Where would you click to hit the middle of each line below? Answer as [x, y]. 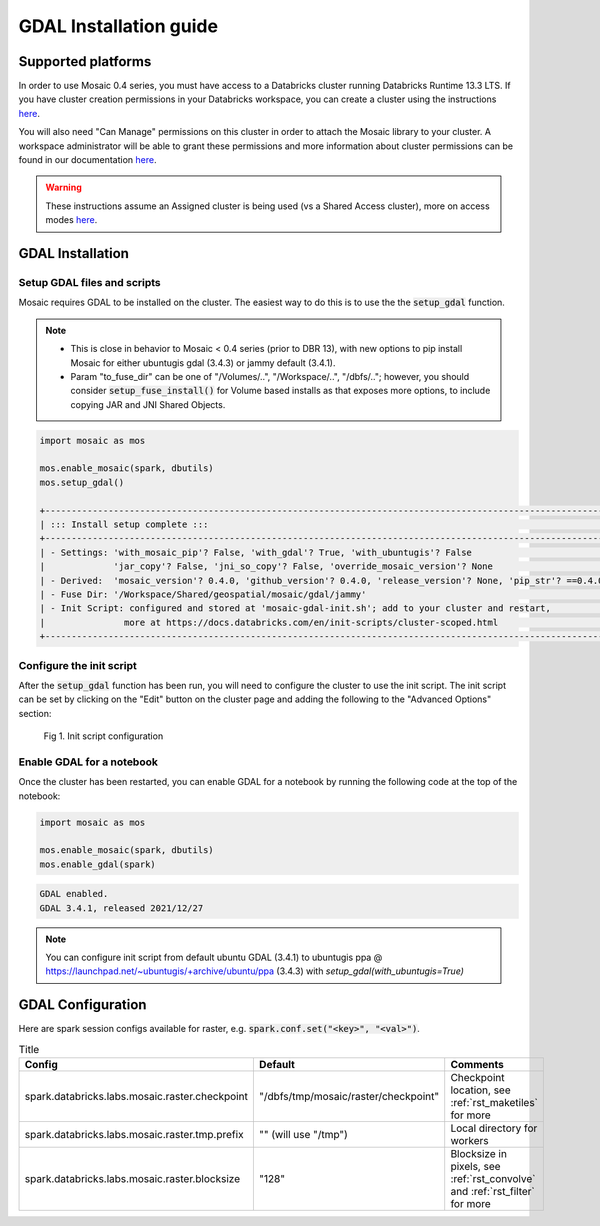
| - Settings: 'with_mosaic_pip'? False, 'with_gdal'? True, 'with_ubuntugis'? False [255, 552]
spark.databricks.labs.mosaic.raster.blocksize [132, 1179]
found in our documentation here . [87, 160]
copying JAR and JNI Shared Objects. [148, 404]
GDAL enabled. [74, 894]
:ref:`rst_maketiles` [494, 1103]
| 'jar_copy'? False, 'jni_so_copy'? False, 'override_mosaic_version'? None [266, 566]
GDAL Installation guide [118, 26]
